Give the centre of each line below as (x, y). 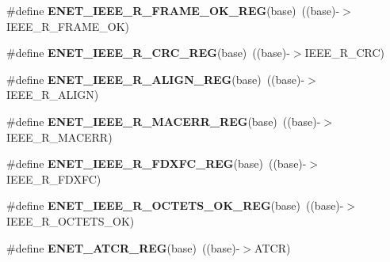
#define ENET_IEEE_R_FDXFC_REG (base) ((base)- (157, 163)
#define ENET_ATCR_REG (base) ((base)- (123, 247)
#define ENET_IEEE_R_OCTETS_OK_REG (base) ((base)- (175, 205)
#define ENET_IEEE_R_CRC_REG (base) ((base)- (148, 53)
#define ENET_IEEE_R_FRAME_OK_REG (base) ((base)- (173, 10)
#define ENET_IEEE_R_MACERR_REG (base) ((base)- (164, 121)
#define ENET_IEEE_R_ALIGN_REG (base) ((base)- (156, 79)
